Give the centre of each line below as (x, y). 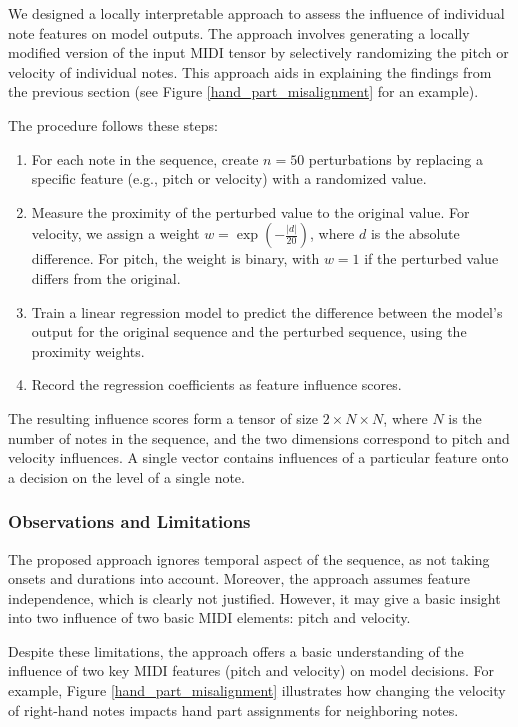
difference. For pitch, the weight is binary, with (175, 258)
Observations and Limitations (129, 521)
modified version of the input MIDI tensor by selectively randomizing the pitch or (258, 52)
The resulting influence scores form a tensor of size (163, 417)
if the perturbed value (431, 258)
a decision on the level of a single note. (126, 476)
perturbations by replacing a (395, 158)
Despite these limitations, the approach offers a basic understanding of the (236, 650)
